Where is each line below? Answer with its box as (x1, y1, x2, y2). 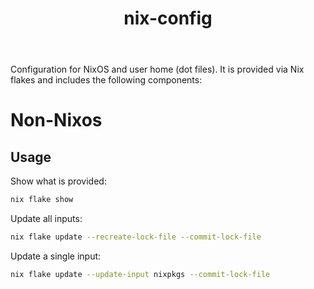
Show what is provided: (10, 175, 107, 187)
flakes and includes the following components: (10, 74, 203, 86)
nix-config (123, 7, 213, 30)
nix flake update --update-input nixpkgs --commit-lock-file (10, 269, 271, 279)
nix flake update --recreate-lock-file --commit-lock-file (10, 232, 262, 242)
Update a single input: (10, 250, 102, 262)
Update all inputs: (10, 213, 83, 225)
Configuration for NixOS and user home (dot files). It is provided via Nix (10, 63, 305, 76)
